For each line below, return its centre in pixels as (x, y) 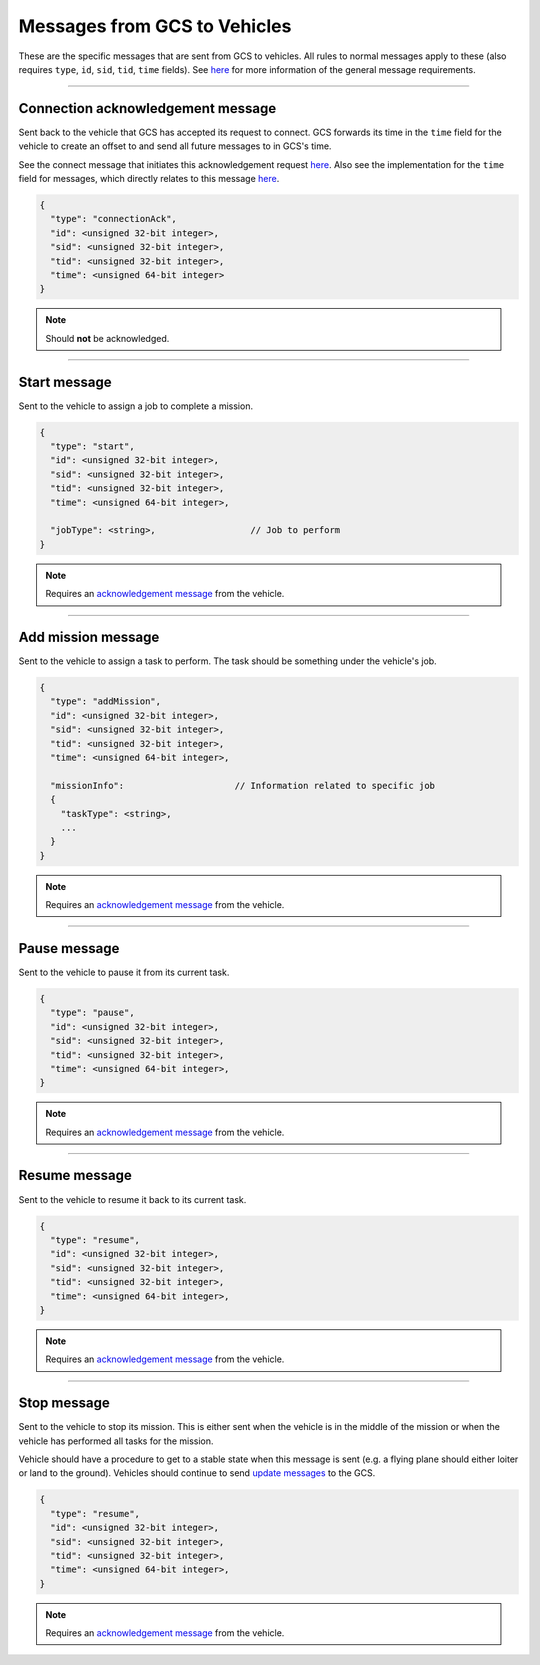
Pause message (69, 948)
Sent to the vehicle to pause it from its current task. (124, 972)
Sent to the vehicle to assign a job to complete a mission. (136, 406)
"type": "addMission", (106, 701)
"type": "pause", (92, 1013)
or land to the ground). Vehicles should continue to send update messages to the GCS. (197, 1473)
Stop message (64, 1403)
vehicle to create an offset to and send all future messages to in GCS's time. (175, 146)
